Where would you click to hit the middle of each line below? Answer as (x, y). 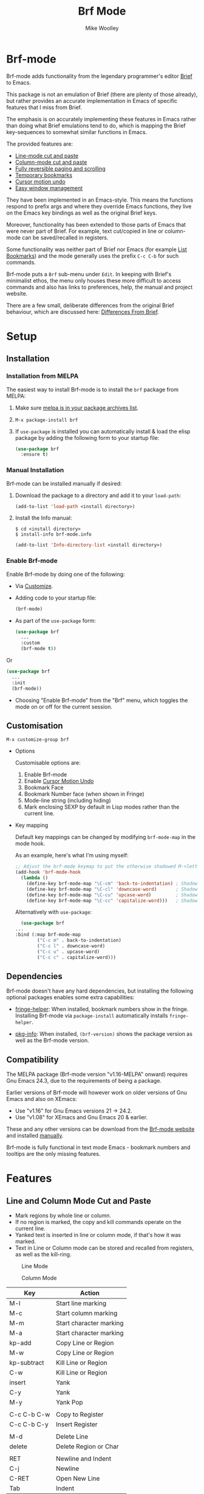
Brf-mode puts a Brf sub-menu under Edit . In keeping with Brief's (89, 274)
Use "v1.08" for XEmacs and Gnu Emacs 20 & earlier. (81, 1117)
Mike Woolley (102, 28)
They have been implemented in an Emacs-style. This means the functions (100, 200)
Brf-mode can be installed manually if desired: (64, 483)
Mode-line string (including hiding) (67, 801)
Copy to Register (80, 1415)
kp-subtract (27, 1363)
